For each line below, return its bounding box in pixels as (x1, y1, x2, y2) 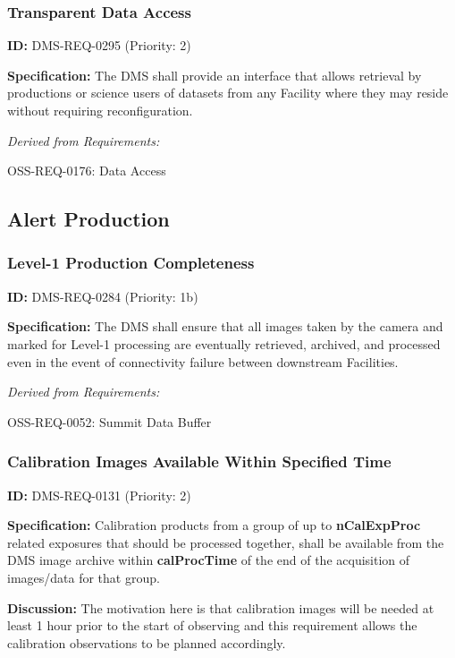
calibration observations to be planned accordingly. (7, 633, 286, 652)
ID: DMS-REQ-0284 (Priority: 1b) (7, 286, 198, 305)
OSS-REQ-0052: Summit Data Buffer (7, 412, 212, 431)
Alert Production (7, 205, 170, 233)
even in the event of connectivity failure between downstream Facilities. (7, 352, 399, 371)
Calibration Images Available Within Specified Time (7, 450, 392, 473)
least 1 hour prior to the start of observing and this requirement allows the (7, 616, 417, 635)
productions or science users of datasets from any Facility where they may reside (7, 83, 449, 102)
